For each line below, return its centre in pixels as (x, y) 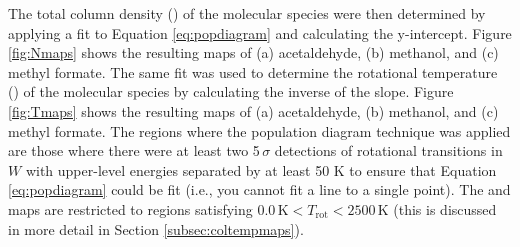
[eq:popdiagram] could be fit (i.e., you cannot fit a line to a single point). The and (259, 189)
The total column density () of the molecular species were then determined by (247, 13)
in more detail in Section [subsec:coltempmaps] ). (156, 228)
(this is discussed (445, 208)
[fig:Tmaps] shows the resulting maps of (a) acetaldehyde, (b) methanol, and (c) (253, 110)
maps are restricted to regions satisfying (130, 208)
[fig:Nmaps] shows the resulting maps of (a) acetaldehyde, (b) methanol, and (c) (253, 52)
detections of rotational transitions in (388, 150)
